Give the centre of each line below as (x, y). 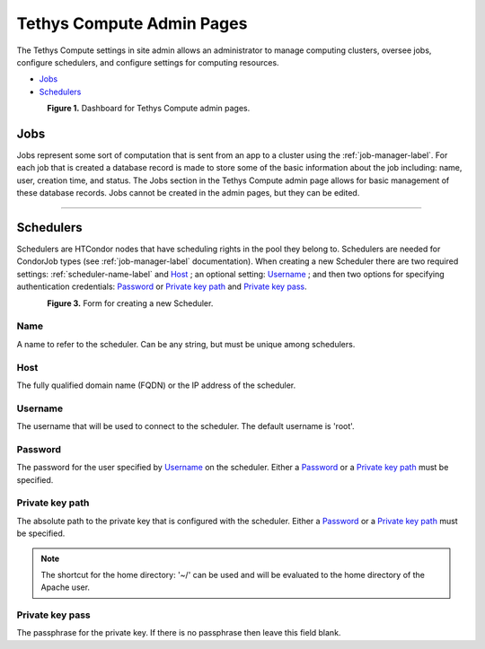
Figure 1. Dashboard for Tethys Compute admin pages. (149, 109)
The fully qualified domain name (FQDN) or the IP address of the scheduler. (156, 385)
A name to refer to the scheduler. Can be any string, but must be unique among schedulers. (186, 344)
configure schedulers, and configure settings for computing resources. (148, 62)
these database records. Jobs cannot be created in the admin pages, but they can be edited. (188, 193)
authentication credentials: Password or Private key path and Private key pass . (162, 286)
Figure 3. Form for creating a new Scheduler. (130, 303)
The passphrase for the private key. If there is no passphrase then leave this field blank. (179, 633)
